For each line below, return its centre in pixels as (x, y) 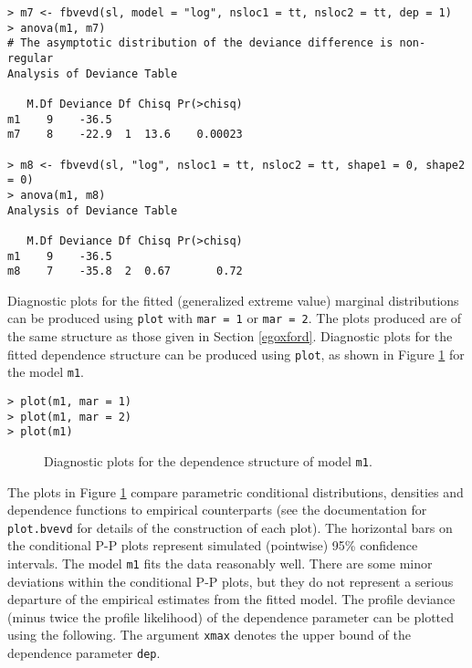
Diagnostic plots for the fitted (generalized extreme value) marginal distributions (233, 300)
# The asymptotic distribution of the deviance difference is (200, 43)
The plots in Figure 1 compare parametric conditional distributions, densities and (236, 491)
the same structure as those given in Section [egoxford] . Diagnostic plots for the (230, 336)
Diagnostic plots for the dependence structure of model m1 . (208, 460)
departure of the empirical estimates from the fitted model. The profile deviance (231, 599)
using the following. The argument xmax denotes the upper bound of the (209, 635)
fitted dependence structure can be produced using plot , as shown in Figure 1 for (236, 354)
